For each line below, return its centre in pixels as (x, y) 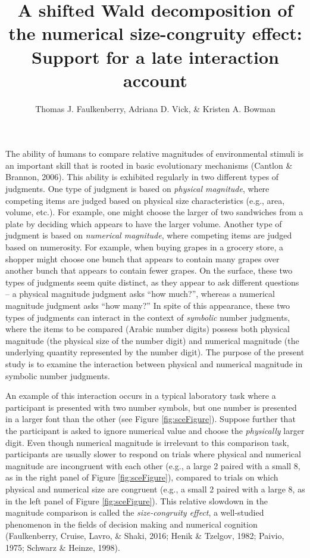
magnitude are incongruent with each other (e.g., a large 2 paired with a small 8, (153, 465)
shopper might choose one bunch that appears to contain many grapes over (143, 258)
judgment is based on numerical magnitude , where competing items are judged (149, 235)
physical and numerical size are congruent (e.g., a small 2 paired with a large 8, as (155, 489)
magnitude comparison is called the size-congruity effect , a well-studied (135, 512)
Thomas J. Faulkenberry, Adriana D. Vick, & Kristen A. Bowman (155, 108)
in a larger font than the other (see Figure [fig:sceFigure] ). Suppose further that (151, 419)
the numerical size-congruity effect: (155, 33)
